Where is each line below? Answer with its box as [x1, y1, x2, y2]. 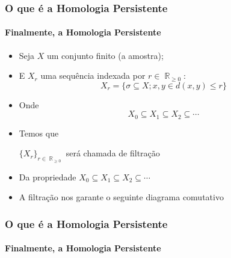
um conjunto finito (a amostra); [47, 49, 164, 61]
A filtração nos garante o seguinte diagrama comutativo [19, 191, 224, 203]
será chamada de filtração [66, 147, 160, 159]
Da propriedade [19, 170, 76, 183]
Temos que [19, 126, 59, 139]
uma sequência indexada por [40, 69, 146, 82]
